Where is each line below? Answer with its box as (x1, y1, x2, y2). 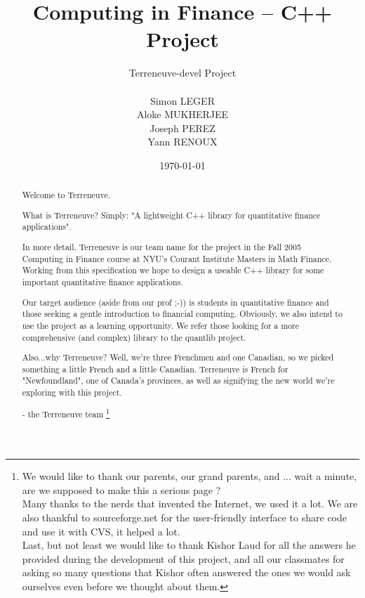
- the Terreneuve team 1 (22, 405, 110, 420)
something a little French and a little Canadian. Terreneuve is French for (22, 363, 288, 375)
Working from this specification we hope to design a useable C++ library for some (22, 264, 324, 276)
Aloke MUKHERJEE (136, 107, 229, 122)
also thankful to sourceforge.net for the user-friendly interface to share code (22, 509, 347, 524)
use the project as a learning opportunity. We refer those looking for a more (22, 319, 299, 331)
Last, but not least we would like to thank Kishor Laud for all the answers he (22, 538, 356, 552)
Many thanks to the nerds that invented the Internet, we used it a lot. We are (22, 496, 358, 511)
